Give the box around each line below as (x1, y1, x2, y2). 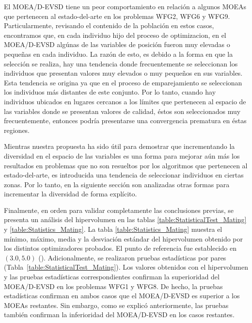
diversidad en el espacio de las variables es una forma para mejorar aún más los (4, 150, 240, 161)
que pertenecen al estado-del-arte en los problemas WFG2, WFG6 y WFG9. (4, 11, 230, 21)
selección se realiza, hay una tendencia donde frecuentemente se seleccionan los (4, 58, 238, 68)
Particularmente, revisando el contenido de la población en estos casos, (4, 20, 214, 31)
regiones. (4, 125, 30, 135)
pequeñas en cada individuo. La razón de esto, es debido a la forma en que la (4, 48, 233, 59)
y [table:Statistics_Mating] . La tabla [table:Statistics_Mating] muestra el (4, 224, 222, 234)
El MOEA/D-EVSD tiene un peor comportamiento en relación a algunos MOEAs (4, 1, 247, 11)
